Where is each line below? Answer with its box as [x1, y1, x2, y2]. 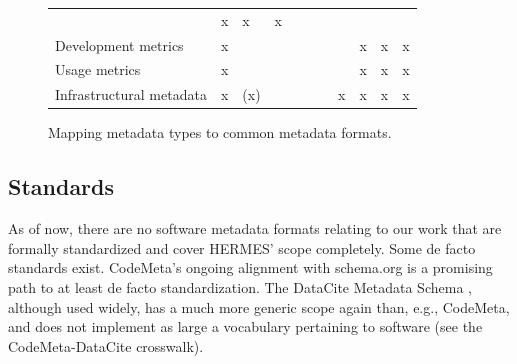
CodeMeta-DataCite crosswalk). [8, 335, 204, 356]
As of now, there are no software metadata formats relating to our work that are [8, 218, 502, 239]
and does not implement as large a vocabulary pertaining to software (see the [8, 316, 483, 337]
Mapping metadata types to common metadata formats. [48, 122, 392, 143]
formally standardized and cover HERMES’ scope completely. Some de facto [8, 237, 476, 258]
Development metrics [55, 34, 184, 55]
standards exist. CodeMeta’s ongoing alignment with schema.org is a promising [8, 257, 493, 278]
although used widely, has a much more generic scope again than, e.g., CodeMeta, [8, 296, 510, 317]
